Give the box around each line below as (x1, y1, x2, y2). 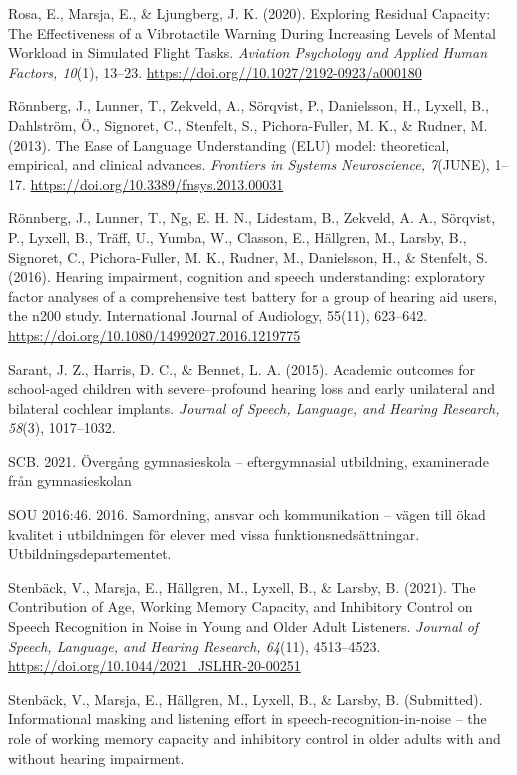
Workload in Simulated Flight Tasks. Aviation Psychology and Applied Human (8, 42, 488, 63)
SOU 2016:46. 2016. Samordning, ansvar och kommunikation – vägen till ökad (8, 504, 486, 525)
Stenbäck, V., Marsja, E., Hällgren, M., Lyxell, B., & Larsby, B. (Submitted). (8, 688, 483, 709)
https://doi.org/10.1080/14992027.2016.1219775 (8, 324, 301, 345)
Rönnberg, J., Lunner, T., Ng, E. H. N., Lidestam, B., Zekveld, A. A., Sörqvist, (8, 207, 496, 228)
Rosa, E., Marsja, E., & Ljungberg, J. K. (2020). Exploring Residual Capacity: (8, 3, 491, 23)
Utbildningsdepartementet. (8, 543, 172, 564)
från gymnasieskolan (8, 470, 132, 491)
